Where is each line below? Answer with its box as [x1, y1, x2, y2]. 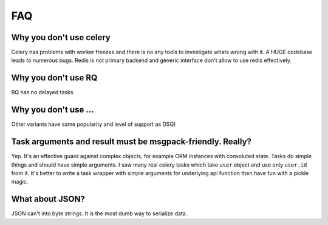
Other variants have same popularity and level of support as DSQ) [11, 120, 176, 128]
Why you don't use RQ [11, 73, 98, 83]
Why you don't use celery [11, 32, 111, 43]
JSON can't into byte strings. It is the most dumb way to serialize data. [11, 210, 188, 217]
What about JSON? [11, 194, 85, 204]
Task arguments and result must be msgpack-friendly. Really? [11, 137, 252, 147]
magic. [11, 178, 29, 185]
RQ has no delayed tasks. [11, 89, 75, 96]
